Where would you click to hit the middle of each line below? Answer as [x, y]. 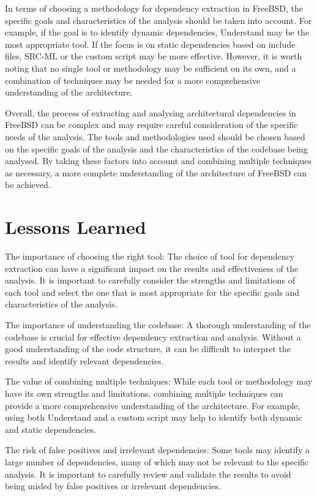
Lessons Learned [76, 227]
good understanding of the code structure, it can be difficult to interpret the [148, 349]
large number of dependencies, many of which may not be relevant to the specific [157, 461]
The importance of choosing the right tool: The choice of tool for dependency [150, 256]
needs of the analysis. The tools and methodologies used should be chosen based [155, 136]
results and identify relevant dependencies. [84, 360]
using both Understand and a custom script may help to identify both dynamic [154, 417]
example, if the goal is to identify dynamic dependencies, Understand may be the [157, 32]
